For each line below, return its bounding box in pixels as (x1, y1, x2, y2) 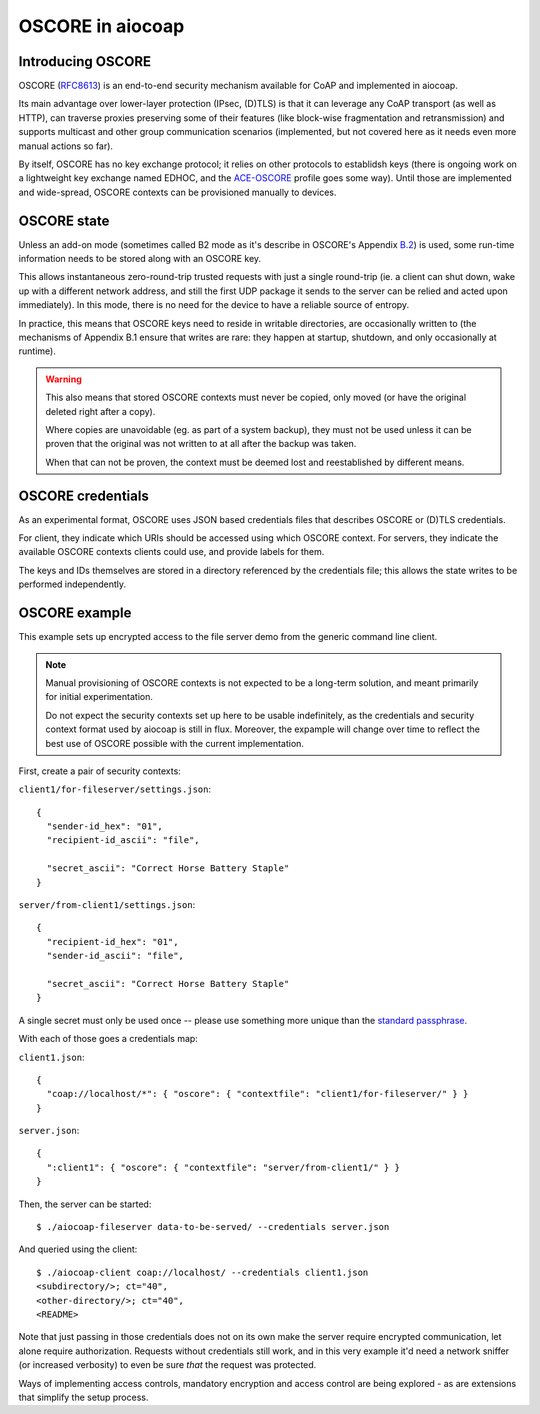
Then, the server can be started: (18, 1198, 152, 1210)
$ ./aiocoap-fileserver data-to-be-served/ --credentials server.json (36, 1221, 390, 1233)
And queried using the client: (18, 1243, 138, 1255)
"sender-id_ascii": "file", (46, 950, 185, 962)
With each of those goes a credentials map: (18, 1033, 199, 1045)
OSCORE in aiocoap (18, 15, 185, 37)
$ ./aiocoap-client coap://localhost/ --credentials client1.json (36, 1266, 369, 1278)
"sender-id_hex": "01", (46, 821, 164, 832)
